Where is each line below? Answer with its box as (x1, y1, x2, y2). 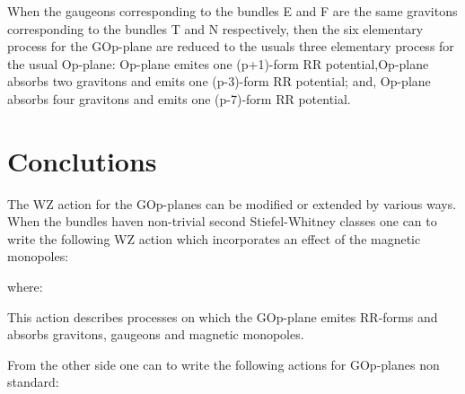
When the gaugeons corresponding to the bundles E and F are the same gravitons (7, 2, 458, 20)
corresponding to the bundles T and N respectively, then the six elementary (7, 19, 424, 38)
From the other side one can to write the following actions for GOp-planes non (7, 355, 440, 373)
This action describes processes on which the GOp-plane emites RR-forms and (7, 307, 438, 326)
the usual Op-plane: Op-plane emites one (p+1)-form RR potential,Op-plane (7, 54, 429, 73)
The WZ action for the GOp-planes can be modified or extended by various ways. (7, 194, 457, 213)
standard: (7, 372, 59, 391)
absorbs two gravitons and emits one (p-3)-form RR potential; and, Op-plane (7, 72, 431, 91)
